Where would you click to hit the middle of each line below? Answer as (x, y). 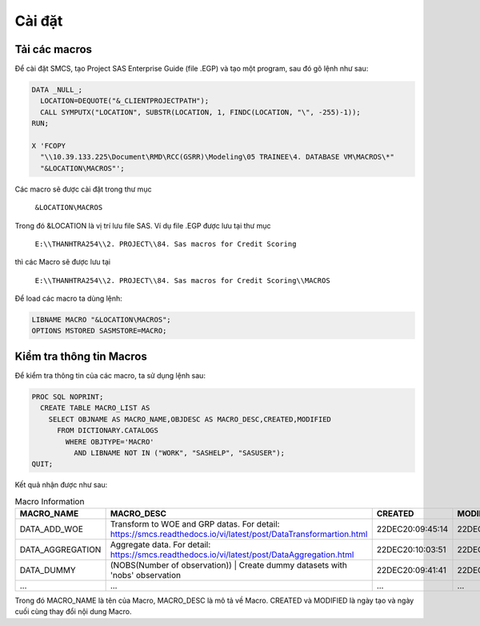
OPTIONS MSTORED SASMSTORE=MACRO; (99, 331)
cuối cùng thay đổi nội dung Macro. (73, 612)
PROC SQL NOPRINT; (68, 396)
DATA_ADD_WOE (52, 529)
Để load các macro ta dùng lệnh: (69, 299)
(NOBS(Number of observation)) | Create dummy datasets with (228, 565)
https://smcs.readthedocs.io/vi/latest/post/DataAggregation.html (232, 555)
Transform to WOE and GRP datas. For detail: (195, 524)
